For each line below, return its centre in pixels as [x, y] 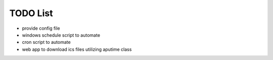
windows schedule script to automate [61, 35]
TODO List [31, 13]
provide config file [41, 28]
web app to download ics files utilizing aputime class [77, 49]
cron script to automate [46, 42]
